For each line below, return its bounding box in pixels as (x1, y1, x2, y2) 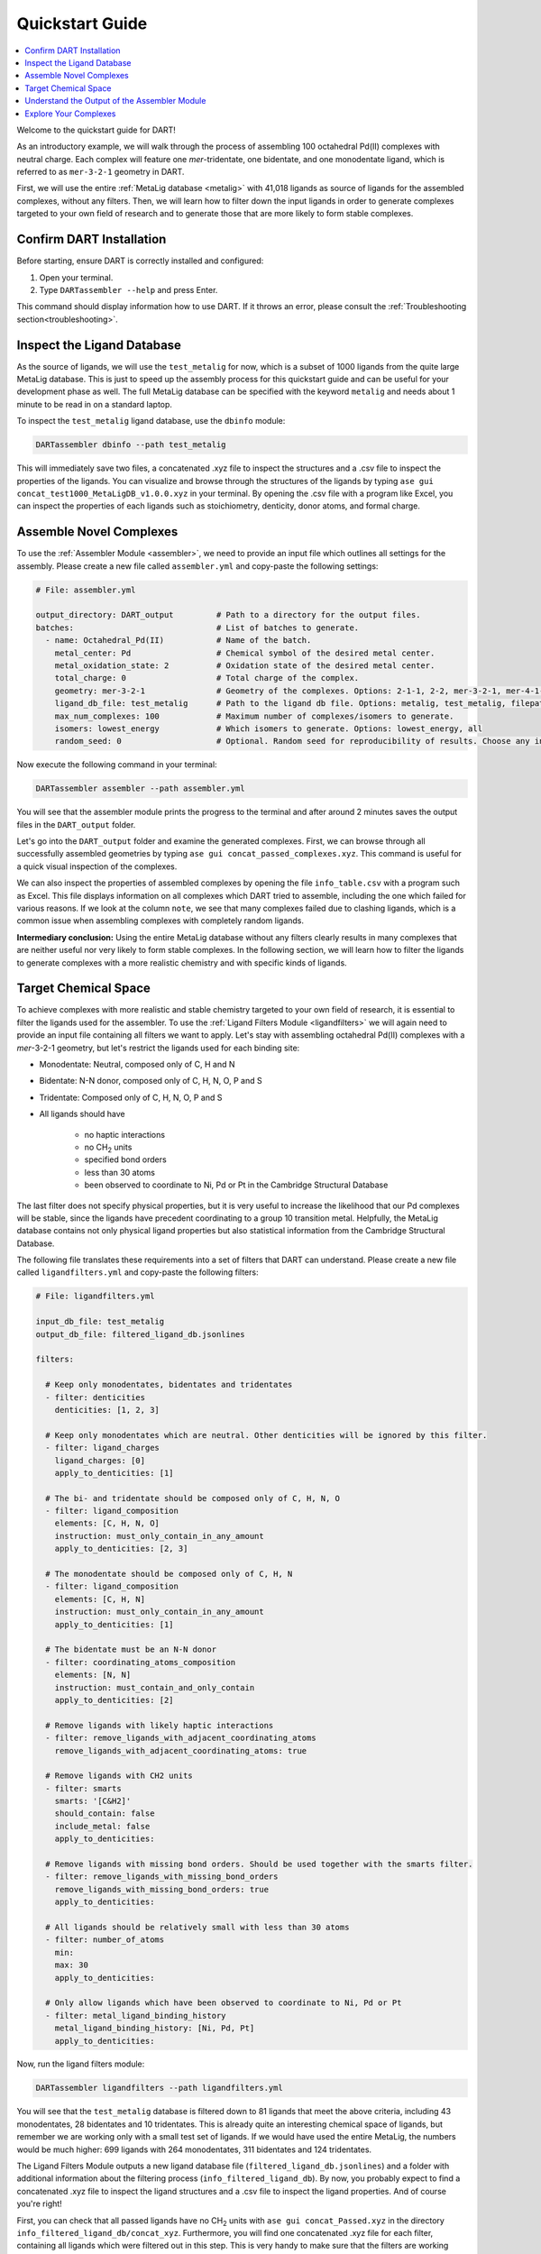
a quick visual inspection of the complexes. (16, 861, 178, 872)
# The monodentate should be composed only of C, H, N (45, 1569, 293, 1580)
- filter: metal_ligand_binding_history (45, 2011, 226, 2020)
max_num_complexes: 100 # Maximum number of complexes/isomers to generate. (54, 710, 454, 721)
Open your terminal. (39, 271, 114, 283)
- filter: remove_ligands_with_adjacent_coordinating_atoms (45, 1733, 316, 1744)
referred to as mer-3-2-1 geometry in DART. (16, 167, 185, 178)
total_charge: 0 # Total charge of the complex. (54, 673, 360, 683)
